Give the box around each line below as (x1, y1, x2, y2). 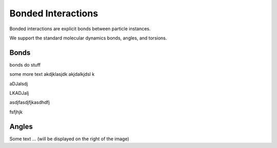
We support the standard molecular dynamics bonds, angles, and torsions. (9, 35, 167, 41)
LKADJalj (9, 90, 29, 96)
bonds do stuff (9, 61, 41, 68)
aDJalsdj (9, 80, 28, 87)
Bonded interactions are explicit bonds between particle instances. (9, 26, 151, 32)
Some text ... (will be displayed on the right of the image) (9, 136, 129, 142)
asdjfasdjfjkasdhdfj (9, 99, 50, 105)
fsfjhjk (9, 109, 23, 115)
